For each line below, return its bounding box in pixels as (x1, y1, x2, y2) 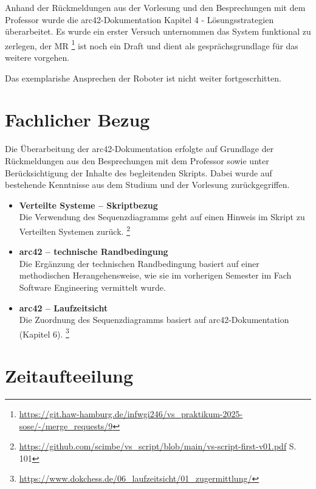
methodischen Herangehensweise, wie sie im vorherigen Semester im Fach (19, 269, 292, 282)
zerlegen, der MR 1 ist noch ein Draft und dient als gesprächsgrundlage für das (5, 37, 298, 52)
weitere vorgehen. (5, 51, 70, 64)
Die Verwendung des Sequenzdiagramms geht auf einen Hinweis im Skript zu (19, 210, 305, 223)
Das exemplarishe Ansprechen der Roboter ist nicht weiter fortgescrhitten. (5, 71, 281, 84)
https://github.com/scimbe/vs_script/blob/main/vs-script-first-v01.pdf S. (19, 440, 297, 453)
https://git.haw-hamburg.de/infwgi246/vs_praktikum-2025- (19, 407, 243, 420)
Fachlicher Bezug (5, 107, 150, 132)
